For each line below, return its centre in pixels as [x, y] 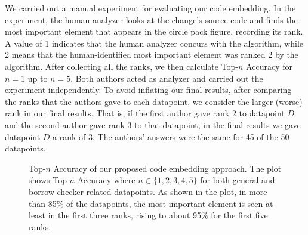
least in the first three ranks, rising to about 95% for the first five [148, 215]
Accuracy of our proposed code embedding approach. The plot [167, 168]
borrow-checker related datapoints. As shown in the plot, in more [148, 191]
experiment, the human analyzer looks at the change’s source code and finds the [151, 19]
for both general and [238, 180]
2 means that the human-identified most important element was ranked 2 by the [152, 55]
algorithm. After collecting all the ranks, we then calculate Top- [122, 66]
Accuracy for [269, 66]
